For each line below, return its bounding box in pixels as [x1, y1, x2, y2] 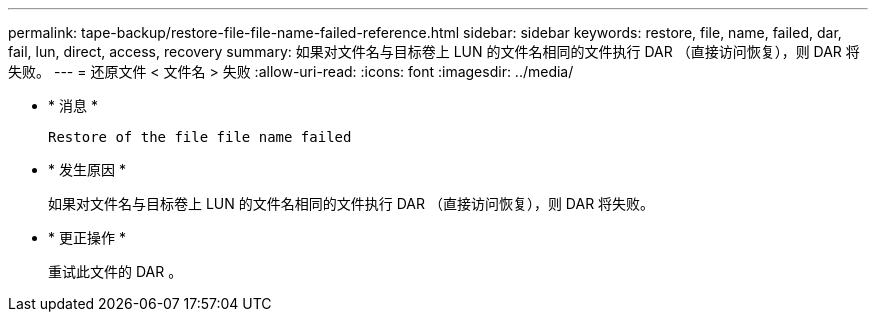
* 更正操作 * [48, 229, 126, 246]
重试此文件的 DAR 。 [48, 263, 183, 280]
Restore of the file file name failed [48, 129, 352, 145]
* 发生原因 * [48, 161, 126, 178]
